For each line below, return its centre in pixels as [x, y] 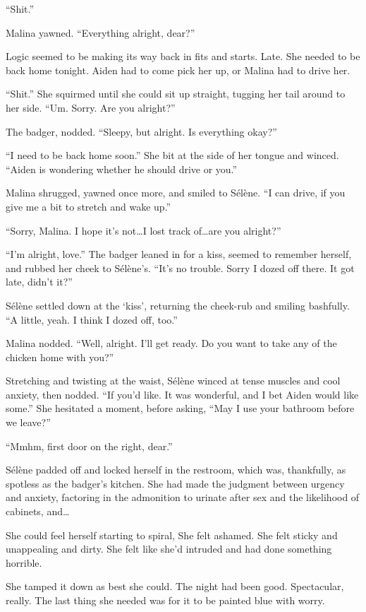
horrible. [24, 562]
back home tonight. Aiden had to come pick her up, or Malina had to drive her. [178, 70]
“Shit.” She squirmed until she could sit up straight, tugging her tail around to [176, 94]
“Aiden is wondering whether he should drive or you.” [122, 169]
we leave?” [28, 422]
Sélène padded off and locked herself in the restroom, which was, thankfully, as [176, 470]
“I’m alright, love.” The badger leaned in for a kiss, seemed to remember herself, [179, 254]
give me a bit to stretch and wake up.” [89, 206]
